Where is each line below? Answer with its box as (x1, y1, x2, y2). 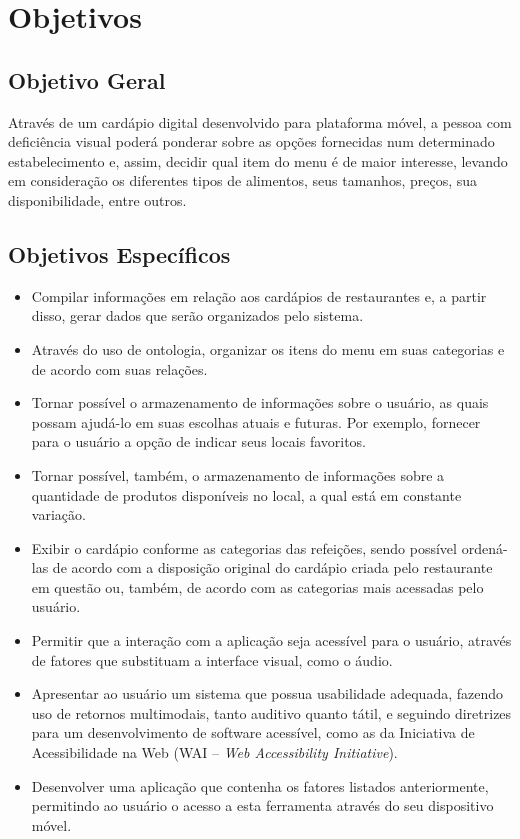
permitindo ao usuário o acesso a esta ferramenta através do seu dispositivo (31, 795, 494, 816)
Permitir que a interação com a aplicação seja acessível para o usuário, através (31, 630, 512, 651)
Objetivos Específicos (8, 238, 231, 269)
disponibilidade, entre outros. (8, 189, 187, 210)
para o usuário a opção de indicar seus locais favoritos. (31, 431, 367, 452)
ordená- (461, 537, 508, 558)
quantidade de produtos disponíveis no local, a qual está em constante (31, 484, 462, 505)
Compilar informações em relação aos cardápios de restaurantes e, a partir (31, 285, 487, 306)
